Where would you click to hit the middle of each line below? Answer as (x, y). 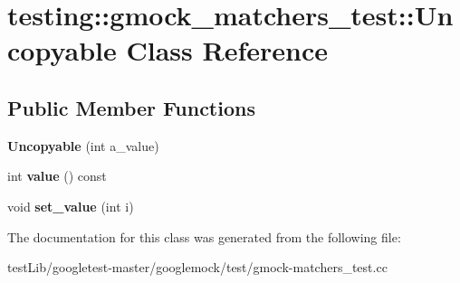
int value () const (57, 176)
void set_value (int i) (71, 206)
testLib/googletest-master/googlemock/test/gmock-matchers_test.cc (197, 267)
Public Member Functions (131, 107)
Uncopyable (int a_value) (83, 145)
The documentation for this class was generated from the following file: (204, 236)
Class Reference (227, 50)
